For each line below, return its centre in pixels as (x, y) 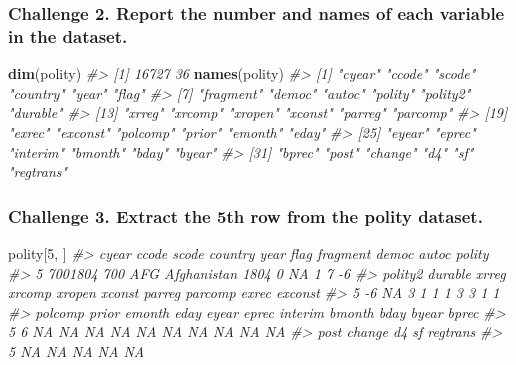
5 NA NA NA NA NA (76, 350)
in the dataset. (68, 35)
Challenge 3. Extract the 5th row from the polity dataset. (245, 215)
